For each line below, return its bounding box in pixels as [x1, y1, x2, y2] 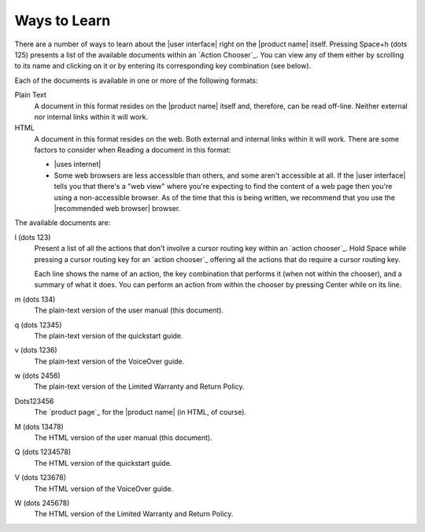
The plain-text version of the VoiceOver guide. [34, 357, 185, 366]
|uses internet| [54, 160, 102, 169]
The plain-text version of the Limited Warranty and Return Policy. [34, 382, 245, 391]
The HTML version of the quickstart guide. [34, 458, 172, 467]
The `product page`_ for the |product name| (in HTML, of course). [34, 408, 247, 417]
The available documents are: [14, 218, 111, 227]
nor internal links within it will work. [34, 112, 149, 121]
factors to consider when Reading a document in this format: [34, 146, 231, 155]
